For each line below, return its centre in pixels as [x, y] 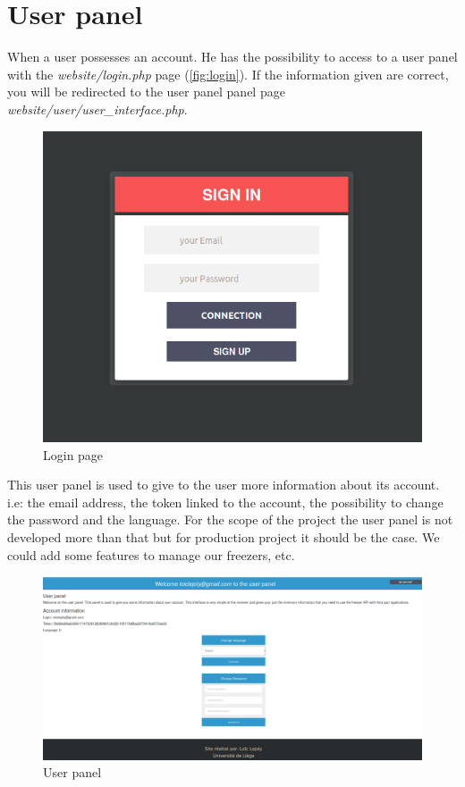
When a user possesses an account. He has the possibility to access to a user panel [232, 57]
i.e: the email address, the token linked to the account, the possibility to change [225, 502]
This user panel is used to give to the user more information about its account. [224, 485]
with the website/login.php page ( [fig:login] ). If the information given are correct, [228, 74]
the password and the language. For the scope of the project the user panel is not [230, 519]
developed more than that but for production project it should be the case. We [224, 537]
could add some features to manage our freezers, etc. [151, 554]
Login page [73, 454]
